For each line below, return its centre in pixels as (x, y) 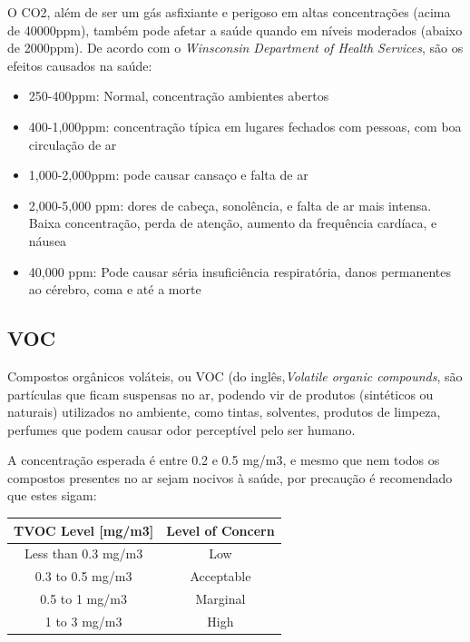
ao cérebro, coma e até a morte (115, 289)
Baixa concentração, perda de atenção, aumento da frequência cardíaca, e (233, 223)
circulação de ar (73, 144)
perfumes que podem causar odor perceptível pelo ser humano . (181, 429)
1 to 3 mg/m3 (83, 621)
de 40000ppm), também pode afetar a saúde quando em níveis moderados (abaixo (235, 30)
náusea (48, 240)
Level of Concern (220, 530)
